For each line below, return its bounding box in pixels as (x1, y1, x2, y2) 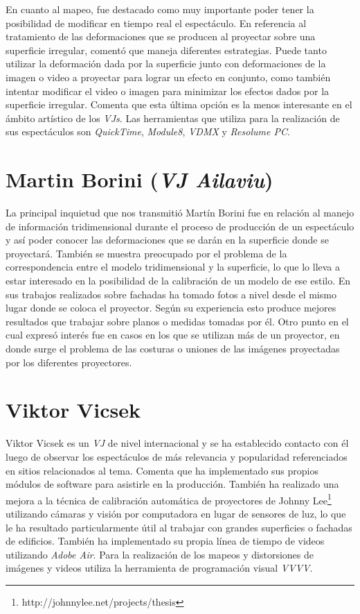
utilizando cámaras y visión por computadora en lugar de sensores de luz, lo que (6, 506, 346, 520)
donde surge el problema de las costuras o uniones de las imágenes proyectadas (6, 341, 340, 355)
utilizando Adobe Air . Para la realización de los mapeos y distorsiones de (6, 547, 314, 561)
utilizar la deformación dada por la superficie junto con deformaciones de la (6, 56, 326, 71)
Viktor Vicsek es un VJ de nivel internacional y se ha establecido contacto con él (6, 436, 349, 450)
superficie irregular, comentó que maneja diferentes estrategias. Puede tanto (6, 42, 327, 57)
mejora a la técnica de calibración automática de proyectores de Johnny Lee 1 (6, 491, 332, 507)
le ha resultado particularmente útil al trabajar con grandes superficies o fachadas (6, 520, 352, 534)
